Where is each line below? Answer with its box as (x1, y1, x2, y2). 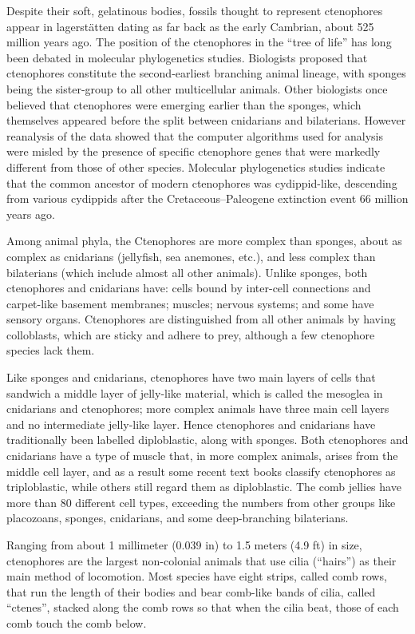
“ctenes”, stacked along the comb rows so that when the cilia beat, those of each (6, 599, 399, 616)
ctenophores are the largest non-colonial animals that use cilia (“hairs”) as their (6, 552, 397, 569)
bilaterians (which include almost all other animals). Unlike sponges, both (6, 264, 368, 280)
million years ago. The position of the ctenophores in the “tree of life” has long (6, 34, 392, 50)
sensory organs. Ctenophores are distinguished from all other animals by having (6, 311, 396, 327)
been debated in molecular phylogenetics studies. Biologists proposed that (6, 49, 368, 65)
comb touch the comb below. (6, 614, 147, 631)
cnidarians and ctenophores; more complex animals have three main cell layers (6, 400, 389, 417)
